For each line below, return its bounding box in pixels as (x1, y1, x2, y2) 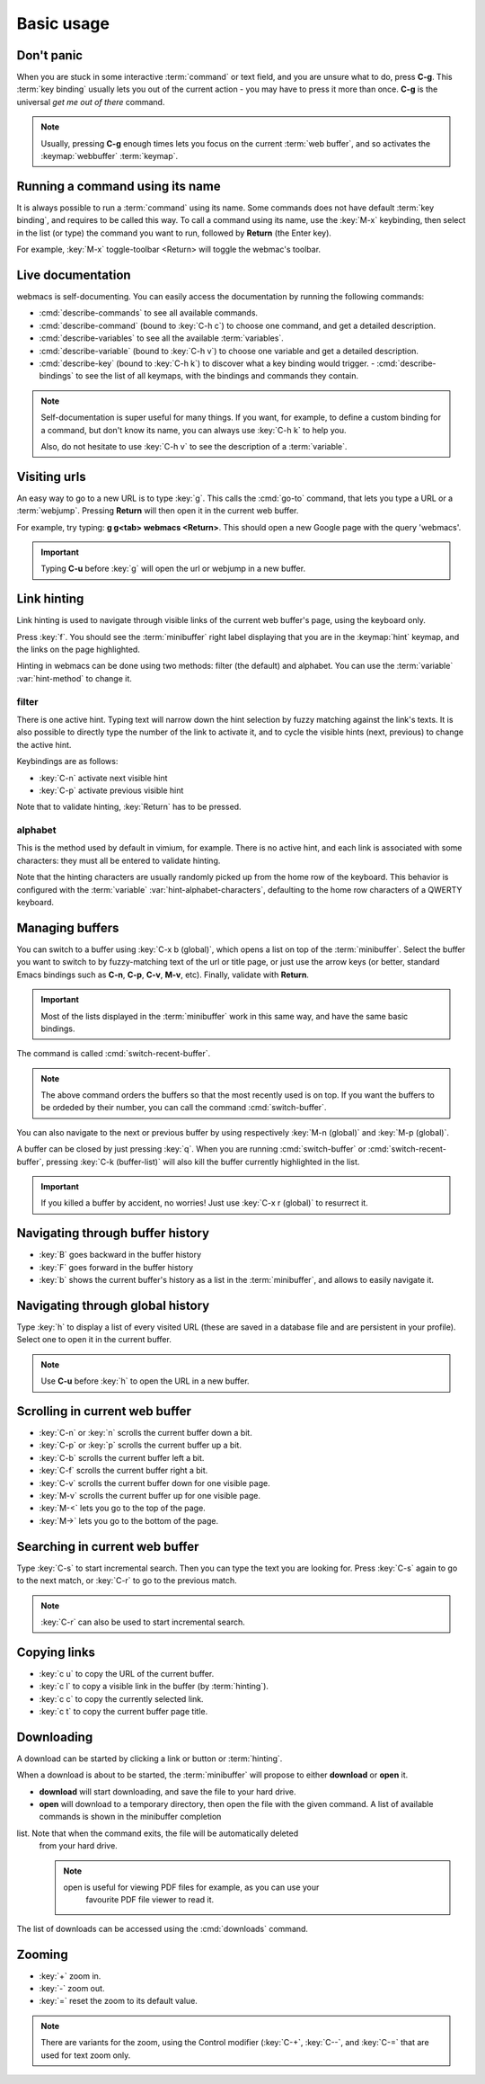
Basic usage (16, 13, 110, 33)
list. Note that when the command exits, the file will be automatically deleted (16, 1828, 299, 1839)
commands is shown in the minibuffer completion (39, 1812, 222, 1822)
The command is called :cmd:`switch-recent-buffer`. (16, 1048, 211, 1059)
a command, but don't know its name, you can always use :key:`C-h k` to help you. (40, 424, 347, 435)
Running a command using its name (16, 178, 221, 193)
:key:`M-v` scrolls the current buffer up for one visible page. (39, 1491, 260, 1501)
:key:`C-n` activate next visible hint (39, 772, 168, 783)
